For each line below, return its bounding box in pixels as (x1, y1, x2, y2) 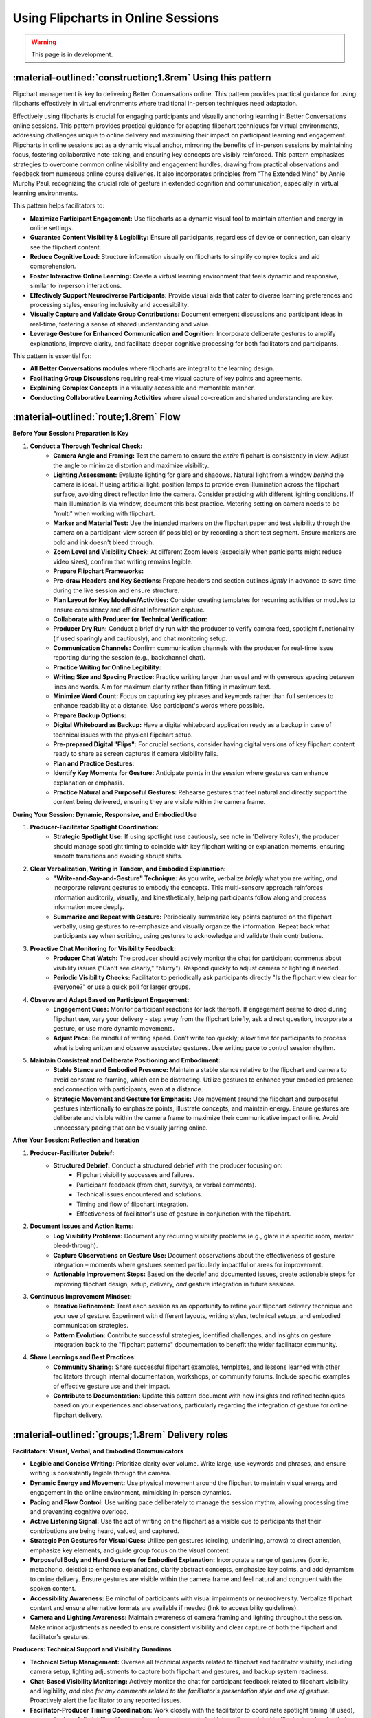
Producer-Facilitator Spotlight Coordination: (30, 823, 159, 832)
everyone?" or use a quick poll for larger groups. (53, 983, 190, 991)
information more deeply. (53, 903, 125, 911)
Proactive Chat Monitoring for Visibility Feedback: (30, 944, 177, 952)
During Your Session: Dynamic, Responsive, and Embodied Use (12, 810, 197, 818)
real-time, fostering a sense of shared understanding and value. (30, 320, 211, 328)
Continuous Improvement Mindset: (30, 1293, 132, 1301)
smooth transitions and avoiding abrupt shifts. (53, 852, 183, 860)
